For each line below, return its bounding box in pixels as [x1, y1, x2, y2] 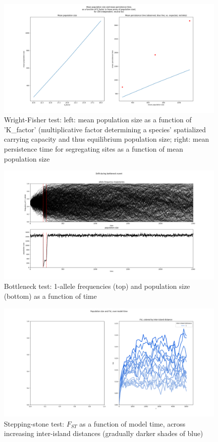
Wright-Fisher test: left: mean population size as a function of [4, 114, 192, 125]
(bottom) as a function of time [4, 291, 97, 301]
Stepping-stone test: [4, 418, 64, 429]
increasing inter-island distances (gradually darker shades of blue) [4, 428, 203, 439]
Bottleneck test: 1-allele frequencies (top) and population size [4, 281, 190, 291]
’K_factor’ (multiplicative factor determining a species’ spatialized [4, 124, 206, 134]
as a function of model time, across [79, 418, 186, 429]
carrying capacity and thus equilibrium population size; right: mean [4, 134, 209, 144]
